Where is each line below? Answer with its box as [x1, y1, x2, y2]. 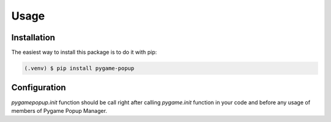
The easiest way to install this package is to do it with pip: [11, 49, 158, 56]
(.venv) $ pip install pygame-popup [24, 65, 135, 72]
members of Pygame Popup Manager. [11, 107, 107, 114]
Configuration [11, 82, 66, 93]
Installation [11, 32, 55, 43]
